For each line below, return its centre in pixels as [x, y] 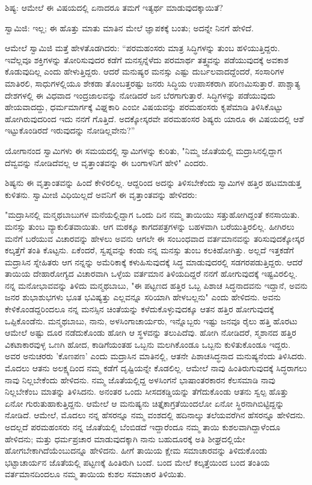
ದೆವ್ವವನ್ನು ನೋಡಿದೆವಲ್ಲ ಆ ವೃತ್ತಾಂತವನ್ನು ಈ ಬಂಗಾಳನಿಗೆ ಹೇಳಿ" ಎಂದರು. [107, 162]
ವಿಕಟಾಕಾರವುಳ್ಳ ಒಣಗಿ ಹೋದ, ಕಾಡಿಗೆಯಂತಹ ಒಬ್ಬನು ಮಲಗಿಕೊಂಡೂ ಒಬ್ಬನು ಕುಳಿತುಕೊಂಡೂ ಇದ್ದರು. [148, 344]
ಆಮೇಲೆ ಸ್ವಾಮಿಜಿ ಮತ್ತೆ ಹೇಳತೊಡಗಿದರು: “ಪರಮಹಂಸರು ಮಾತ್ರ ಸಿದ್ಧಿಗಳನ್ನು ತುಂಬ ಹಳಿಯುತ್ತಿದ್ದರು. [142, 48]
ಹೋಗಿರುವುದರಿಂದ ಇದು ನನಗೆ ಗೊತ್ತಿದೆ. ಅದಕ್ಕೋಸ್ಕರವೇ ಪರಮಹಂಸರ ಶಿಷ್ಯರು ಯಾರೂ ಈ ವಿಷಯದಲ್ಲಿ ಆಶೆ [154, 118]
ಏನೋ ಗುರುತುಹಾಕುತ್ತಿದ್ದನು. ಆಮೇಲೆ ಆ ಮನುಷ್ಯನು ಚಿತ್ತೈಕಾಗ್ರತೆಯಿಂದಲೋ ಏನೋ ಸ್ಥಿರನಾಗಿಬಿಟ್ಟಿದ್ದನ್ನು [145, 403]
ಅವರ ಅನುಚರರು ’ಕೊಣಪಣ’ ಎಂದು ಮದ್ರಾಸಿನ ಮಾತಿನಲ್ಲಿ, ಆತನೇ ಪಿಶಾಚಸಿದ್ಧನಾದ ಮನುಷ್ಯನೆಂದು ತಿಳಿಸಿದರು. [156, 356]
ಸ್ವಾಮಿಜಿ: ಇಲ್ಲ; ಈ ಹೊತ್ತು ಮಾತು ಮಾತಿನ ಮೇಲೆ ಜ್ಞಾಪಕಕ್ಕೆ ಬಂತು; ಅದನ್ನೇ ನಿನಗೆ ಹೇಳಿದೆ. [129, 27]
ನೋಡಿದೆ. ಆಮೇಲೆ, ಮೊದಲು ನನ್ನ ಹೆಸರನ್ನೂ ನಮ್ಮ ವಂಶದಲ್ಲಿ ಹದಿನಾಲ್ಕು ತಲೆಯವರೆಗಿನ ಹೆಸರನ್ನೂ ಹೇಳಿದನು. [155, 415]
